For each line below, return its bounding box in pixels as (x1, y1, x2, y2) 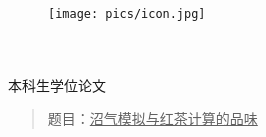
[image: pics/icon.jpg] (48, 7, 206, 21)
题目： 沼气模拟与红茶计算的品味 (47, 108, 258, 129)
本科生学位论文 (8, 74, 106, 95)
